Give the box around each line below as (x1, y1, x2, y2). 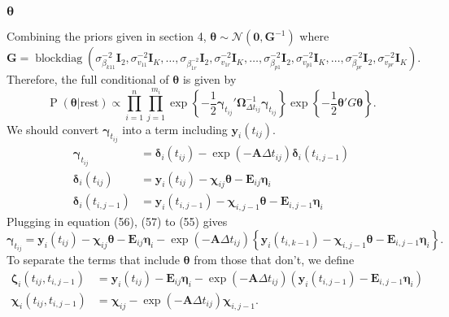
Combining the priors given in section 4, (7, 28, 207, 45)
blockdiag (35, 53, 83, 65)
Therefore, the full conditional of (7, 71, 169, 88)
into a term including (122, 120, 228, 137)
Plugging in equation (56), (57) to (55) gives (7, 213, 228, 230)
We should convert (7, 120, 99, 137)
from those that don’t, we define (194, 251, 355, 268)
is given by (182, 71, 237, 88)
